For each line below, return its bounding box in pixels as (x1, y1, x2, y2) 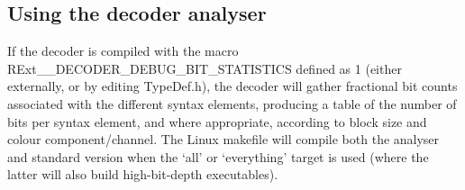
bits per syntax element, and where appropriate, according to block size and (7, 112, 427, 131)
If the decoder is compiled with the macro (7, 41, 239, 60)
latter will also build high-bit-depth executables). (7, 165, 278, 184)
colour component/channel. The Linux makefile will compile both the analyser (7, 130, 440, 149)
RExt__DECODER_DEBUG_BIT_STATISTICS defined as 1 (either (7, 59, 402, 77)
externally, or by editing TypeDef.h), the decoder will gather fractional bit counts (7, 77, 458, 95)
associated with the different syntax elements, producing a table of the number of (7, 94, 457, 113)
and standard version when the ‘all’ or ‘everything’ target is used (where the (7, 147, 429, 166)
